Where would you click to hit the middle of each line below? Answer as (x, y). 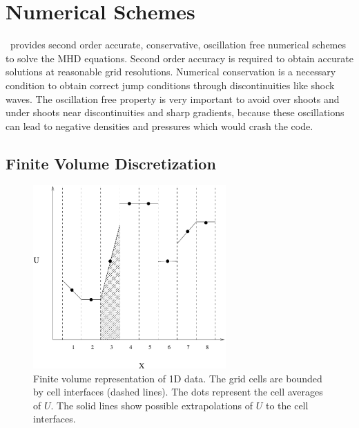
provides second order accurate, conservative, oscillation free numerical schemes (178, 45)
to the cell (287, 405)
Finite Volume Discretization (111, 163)
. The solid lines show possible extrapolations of (152, 405)
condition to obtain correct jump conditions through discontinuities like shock (170, 85)
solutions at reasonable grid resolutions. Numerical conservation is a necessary (171, 72)
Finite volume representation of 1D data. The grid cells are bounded (178, 378)
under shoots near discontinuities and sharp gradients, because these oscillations (175, 112)
